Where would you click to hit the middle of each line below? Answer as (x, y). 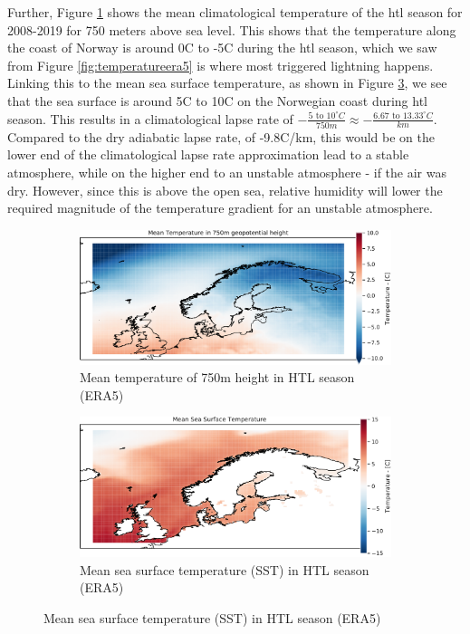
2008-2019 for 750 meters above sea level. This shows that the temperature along (232, 29)
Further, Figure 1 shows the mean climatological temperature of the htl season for (235, 12)
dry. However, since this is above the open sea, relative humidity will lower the (225, 190)
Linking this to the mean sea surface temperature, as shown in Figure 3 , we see (227, 83)
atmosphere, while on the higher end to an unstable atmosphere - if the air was (227, 173)
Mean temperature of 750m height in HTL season (217, 377)
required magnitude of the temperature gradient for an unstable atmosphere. (220, 208)
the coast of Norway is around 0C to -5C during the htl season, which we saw (222, 48)
